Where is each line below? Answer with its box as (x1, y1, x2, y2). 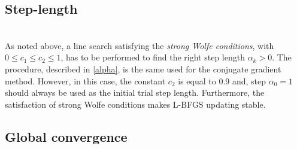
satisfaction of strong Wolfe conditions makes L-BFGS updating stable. (5, 98, 266, 110)
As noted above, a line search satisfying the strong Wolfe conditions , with (5, 39, 274, 51)
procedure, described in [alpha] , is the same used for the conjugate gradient (5, 62, 281, 75)
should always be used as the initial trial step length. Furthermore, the (5, 86, 265, 99)
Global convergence (5, 127, 128, 145)
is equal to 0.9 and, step (178, 74, 266, 87)
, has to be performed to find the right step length (60, 51, 245, 63)
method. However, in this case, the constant (5, 74, 166, 87)
